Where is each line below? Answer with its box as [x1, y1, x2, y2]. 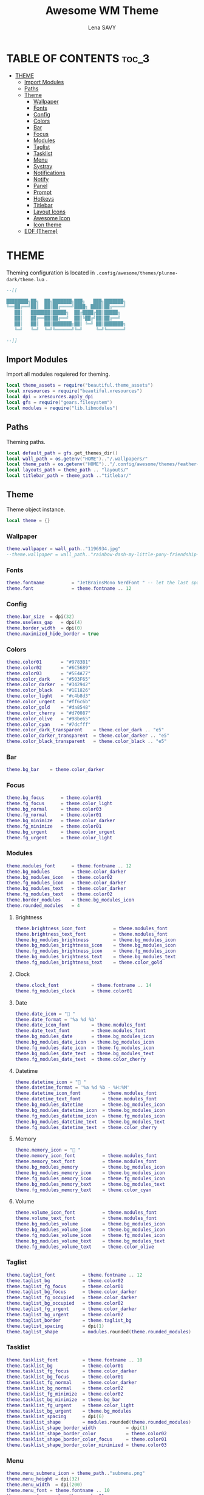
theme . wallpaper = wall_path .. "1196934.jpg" [6, 545, 121, 552]
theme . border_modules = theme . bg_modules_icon [6, 897, 135, 903]
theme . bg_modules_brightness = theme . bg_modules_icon [15, 937, 176, 943]
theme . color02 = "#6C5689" [6, 664, 91, 671]
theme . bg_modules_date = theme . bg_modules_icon [15, 1033, 154, 1040]
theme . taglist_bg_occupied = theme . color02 [6, 1300, 123, 1307]
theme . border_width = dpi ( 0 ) [6, 625, 83, 631]
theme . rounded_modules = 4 [6, 902, 80, 909]
